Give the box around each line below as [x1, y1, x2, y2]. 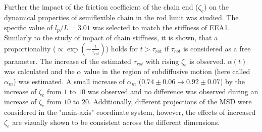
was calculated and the [4, 66, 75, 77]
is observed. [189, 55, 226, 66]
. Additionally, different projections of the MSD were [88, 96, 252, 107]
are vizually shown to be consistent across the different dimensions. [12, 116, 220, 127]
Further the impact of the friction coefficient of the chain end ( [4, 2, 198, 12]
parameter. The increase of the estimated [4, 55, 131, 66]
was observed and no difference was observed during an [87, 86, 258, 96]
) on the [204, 2, 229, 12]
